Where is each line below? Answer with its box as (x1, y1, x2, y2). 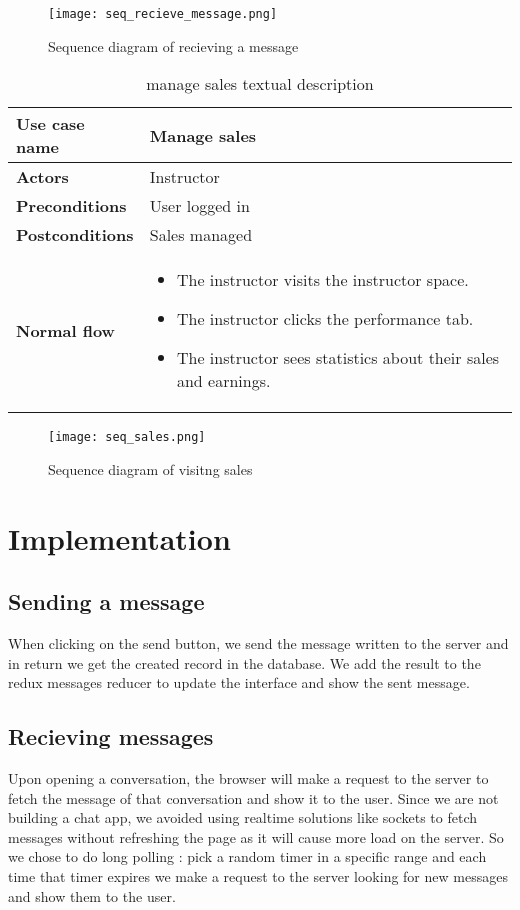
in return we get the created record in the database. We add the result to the (8, 652, 481, 673)
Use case (16, 112, 85, 136)
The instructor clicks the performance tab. (176, 307, 474, 331)
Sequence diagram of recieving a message (48, 35, 299, 56)
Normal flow (16, 318, 115, 342)
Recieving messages (8, 721, 214, 752)
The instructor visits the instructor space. (176, 268, 469, 292)
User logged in (149, 194, 250, 218)
